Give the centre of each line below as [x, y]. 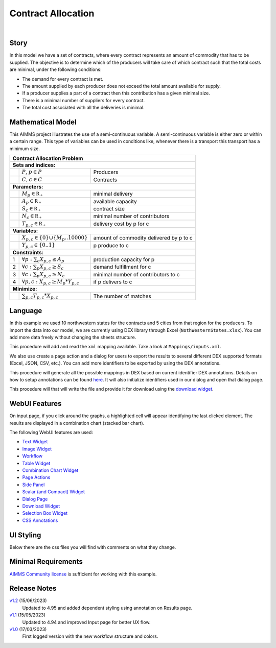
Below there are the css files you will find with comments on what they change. [93, 547]
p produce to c [111, 245]
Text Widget [35, 442]
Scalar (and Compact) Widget [54, 492]
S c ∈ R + [31, 209]
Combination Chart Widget [50, 470]
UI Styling [25, 535]
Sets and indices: [34, 165]
